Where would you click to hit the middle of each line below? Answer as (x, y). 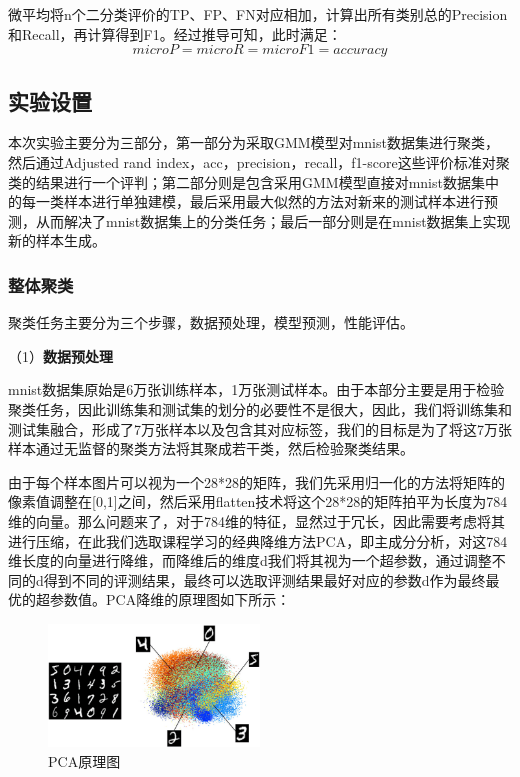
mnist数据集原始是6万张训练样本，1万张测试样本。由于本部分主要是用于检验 (256, 389)
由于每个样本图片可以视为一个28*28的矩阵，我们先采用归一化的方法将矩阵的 (256, 481)
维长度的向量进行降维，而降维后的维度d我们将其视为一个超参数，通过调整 (250, 560)
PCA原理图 (84, 760)
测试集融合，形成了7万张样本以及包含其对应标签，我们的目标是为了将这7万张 (260, 428)
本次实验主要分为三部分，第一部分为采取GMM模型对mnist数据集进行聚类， (253, 142)
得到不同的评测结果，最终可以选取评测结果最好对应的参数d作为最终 (264, 579)
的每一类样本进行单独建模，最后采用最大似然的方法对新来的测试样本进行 (246, 201)
